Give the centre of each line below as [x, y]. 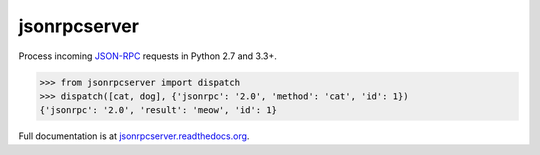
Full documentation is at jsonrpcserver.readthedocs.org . [134, 136]
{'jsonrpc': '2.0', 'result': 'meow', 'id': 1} [158, 110]
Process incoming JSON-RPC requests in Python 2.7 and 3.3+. [147, 56]
